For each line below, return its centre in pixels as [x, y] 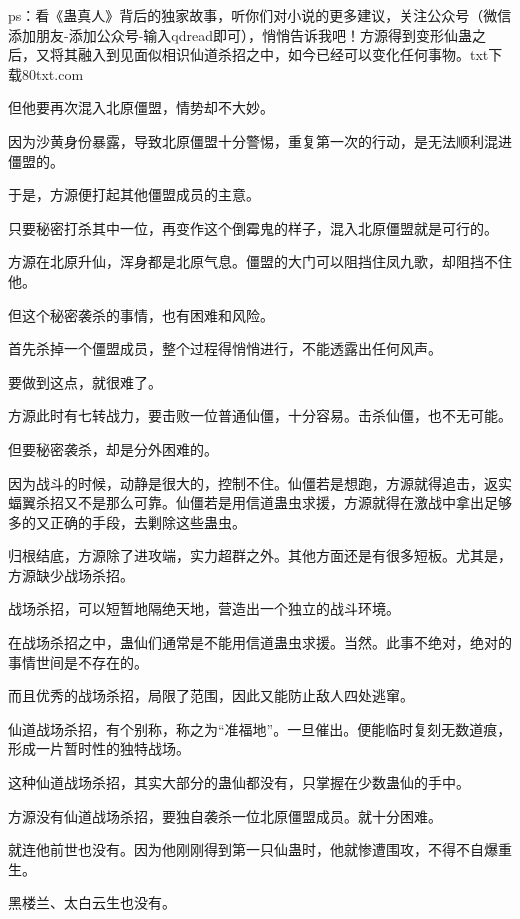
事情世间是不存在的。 [78, 661]
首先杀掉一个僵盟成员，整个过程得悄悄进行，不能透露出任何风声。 [225, 348]
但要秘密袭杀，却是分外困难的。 [113, 448]
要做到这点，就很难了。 [85, 381]
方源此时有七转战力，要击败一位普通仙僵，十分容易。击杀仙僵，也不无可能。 [260, 415]
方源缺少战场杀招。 [71, 574]
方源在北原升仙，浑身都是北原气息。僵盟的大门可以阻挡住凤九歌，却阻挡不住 [260, 261]
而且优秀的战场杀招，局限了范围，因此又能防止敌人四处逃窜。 [211, 695]
